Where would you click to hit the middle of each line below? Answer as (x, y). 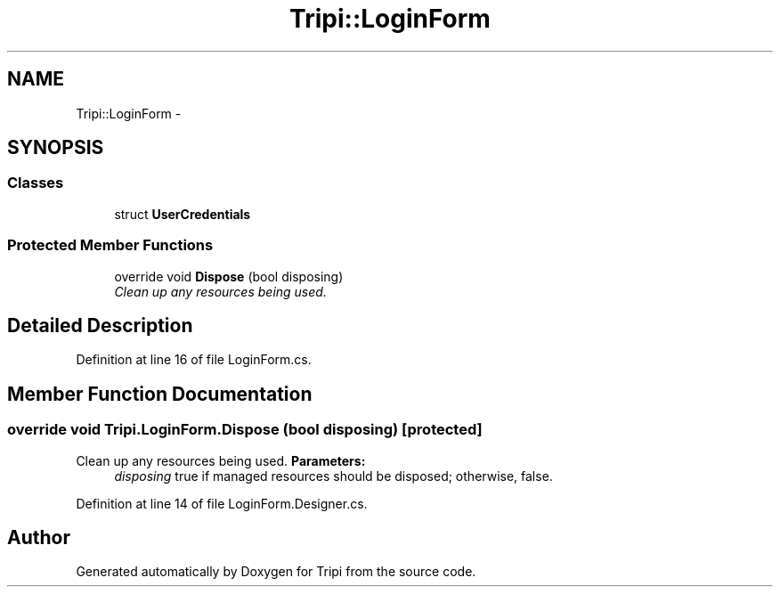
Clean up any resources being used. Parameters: (221, 460)
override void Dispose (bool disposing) (229, 276)
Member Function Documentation (160, 394)
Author (39, 538)
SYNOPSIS (56, 148)
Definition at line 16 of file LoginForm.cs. (194, 360)
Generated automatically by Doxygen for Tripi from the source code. (276, 572)
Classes (36, 183)
